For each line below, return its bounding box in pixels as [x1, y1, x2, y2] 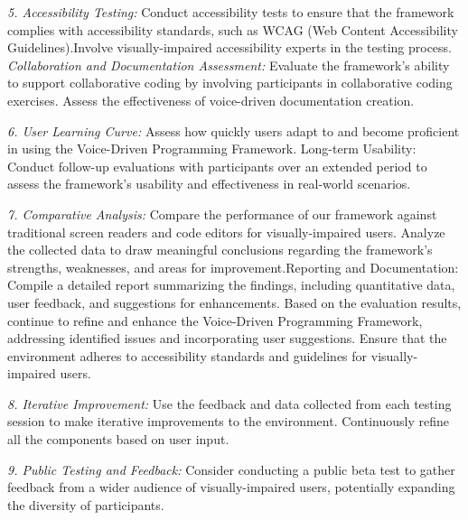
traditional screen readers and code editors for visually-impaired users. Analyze [7, 222, 445, 241]
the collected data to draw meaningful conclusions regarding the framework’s [7, 240, 433, 259]
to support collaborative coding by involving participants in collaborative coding [7, 73, 453, 92]
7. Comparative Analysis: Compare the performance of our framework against [7, 204, 437, 223]
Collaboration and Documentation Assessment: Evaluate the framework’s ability [7, 55, 450, 74]
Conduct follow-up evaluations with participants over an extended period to [7, 156, 427, 175]
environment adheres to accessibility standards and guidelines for [7, 346, 368, 365]
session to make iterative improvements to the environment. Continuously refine [7, 412, 449, 431]
